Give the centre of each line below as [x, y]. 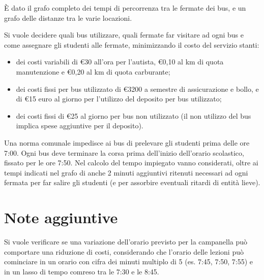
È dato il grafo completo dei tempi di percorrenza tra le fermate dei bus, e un [125, 8]
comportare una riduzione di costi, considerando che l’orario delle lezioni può [124, 251]
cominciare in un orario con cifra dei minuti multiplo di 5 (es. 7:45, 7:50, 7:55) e [129, 261]
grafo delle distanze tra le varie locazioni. [68, 17]
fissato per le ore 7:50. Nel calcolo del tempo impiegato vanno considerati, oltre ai [131, 163]
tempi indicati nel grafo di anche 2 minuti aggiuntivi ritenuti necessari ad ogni [126, 172]
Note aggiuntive [61, 217]
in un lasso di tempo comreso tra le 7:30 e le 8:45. [82, 271]
